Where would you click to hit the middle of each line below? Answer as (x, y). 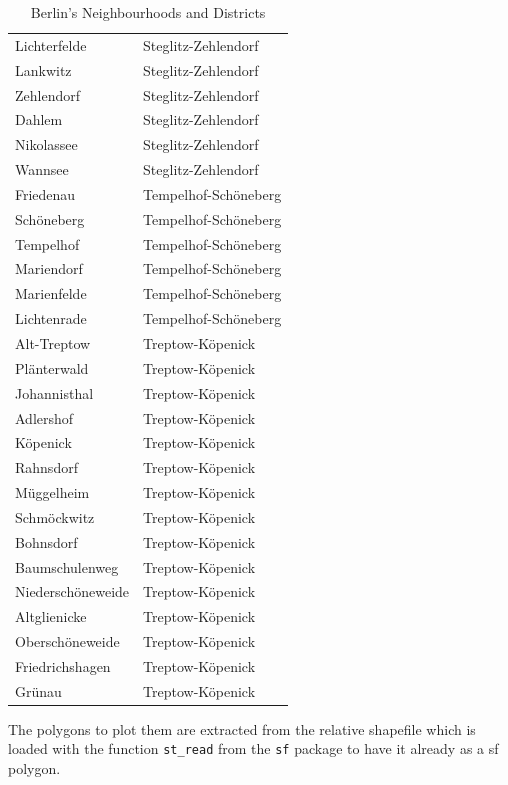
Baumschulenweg (67, 566)
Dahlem (39, 119)
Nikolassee (46, 144)
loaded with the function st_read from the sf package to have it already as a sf (253, 748)
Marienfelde (51, 293)
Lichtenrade (51, 318)
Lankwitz (43, 69)
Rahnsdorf (46, 467)
